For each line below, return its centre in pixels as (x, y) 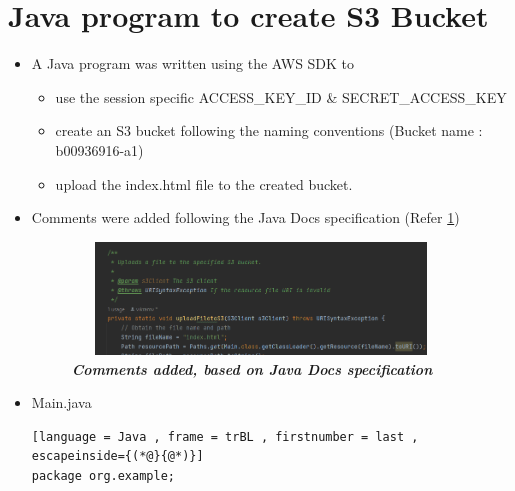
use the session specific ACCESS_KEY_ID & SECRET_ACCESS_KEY (281, 96)
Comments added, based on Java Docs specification (252, 368)
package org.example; (103, 476)
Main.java (61, 402)
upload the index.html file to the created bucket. (204, 183)
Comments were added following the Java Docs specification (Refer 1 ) (245, 217)
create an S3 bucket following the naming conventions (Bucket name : (269, 130)
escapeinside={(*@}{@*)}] (117, 456)
